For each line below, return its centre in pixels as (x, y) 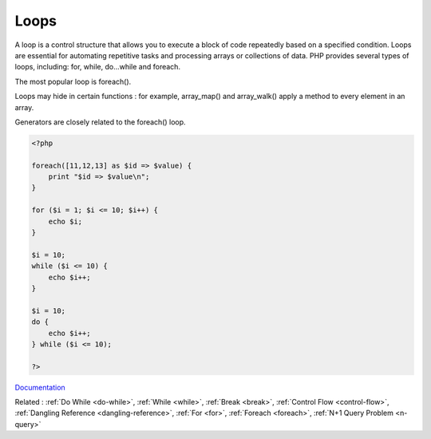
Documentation (40, 387)
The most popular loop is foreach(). (73, 81)
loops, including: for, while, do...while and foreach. (98, 67)
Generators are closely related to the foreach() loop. (101, 122)
